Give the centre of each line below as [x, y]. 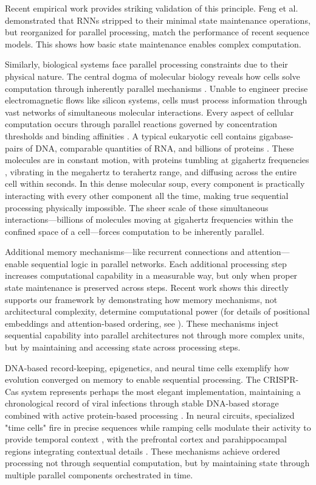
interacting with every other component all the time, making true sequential [147, 195]
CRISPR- [281, 379]
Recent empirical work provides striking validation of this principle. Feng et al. [152, 8]
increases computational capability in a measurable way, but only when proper [151, 275]
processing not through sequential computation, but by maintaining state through [157, 463]
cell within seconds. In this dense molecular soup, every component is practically [155, 183]
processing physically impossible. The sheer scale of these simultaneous [137, 207]
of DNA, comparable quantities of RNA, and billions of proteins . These [160, 148]
